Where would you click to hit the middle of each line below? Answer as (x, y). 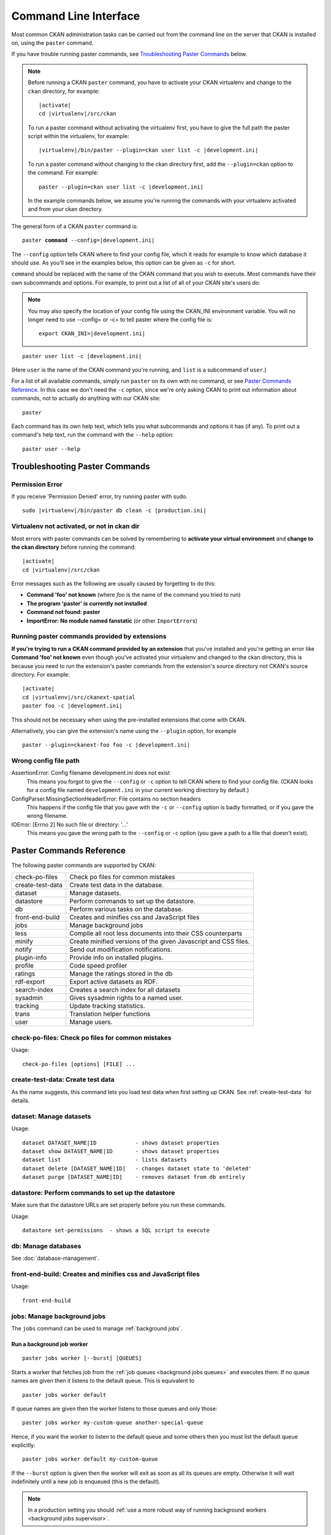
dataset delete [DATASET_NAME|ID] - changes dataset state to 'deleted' (137, 1168)
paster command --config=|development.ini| (89, 240)
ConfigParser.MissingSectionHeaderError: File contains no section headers (106, 799)
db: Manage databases (46, 1246)
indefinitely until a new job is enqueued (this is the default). (86, 1482)
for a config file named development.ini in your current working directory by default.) (138, 790)
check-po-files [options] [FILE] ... (79, 1064)
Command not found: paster (63, 612)
